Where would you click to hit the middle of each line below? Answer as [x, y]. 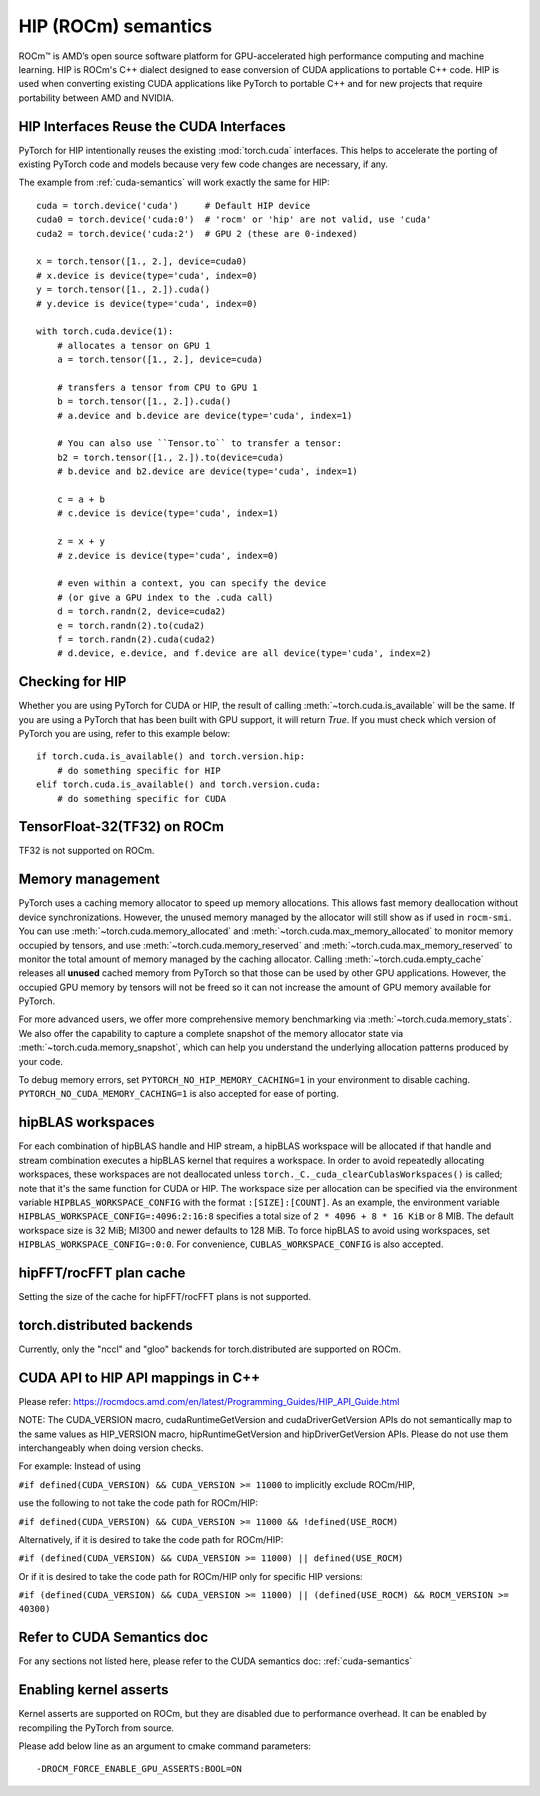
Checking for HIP [72, 681]
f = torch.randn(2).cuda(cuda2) [136, 639]
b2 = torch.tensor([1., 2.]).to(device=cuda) [170, 457]
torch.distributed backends [106, 1325]
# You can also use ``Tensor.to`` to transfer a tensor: [199, 443]
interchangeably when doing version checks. [111, 1447]
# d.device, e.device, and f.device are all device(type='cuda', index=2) [244, 653]
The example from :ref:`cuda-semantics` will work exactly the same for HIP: [174, 182]
